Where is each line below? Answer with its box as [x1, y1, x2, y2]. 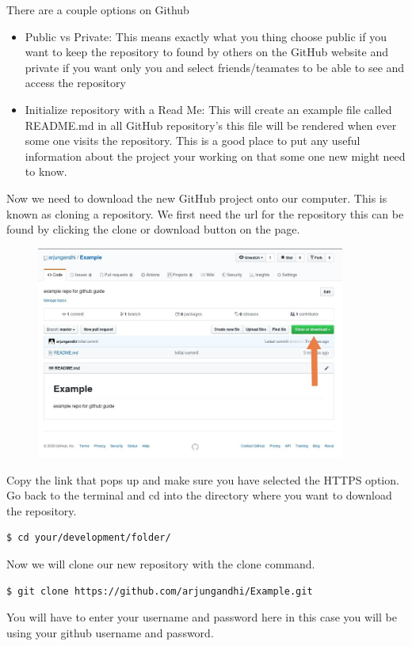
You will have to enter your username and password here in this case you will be [6, 609, 397, 625]
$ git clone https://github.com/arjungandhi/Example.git [6, 585, 313, 597]
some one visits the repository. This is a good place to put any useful [25, 132, 360, 149]
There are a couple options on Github [6, 2, 189, 17]
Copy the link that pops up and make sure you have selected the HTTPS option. [6, 471, 399, 488]
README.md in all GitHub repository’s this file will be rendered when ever [25, 116, 397, 133]
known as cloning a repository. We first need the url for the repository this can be [6, 205, 404, 222]
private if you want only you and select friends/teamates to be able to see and [25, 59, 405, 75]
